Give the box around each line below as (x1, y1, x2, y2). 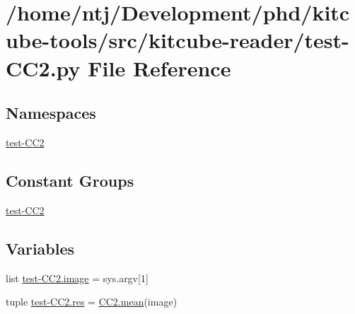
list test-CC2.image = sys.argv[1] (6, 270, 149, 285)
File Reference (88, 53, 231, 82)
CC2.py (6, 53, 81, 82)
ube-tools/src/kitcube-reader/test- (6, 25, 349, 54)
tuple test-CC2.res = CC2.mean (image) (6, 294, 177, 309)
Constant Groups (6, 169, 134, 191)
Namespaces (6, 102, 96, 124)
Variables (6, 237, 75, 259)
